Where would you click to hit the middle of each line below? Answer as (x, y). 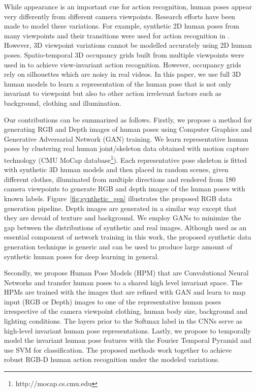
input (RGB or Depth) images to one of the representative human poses (112, 301)
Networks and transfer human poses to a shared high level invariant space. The (123, 282)
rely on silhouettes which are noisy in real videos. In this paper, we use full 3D (123, 74)
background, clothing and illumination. (63, 103)
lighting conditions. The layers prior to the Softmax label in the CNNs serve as (123, 321)
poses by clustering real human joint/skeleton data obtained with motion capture (127, 148)
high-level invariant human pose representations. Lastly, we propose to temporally (128, 330)
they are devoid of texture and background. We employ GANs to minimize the (123, 218)
